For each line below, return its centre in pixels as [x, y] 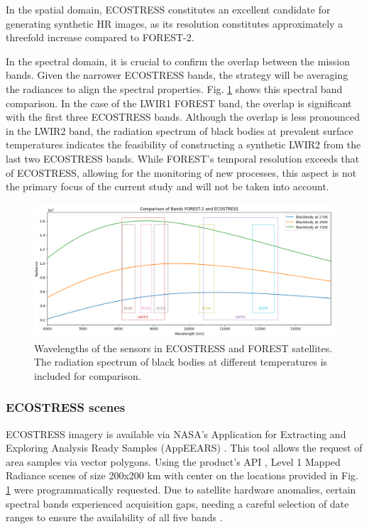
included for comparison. [88, 375]
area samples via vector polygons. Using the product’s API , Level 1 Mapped [173, 461]
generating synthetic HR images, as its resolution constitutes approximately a [175, 23]
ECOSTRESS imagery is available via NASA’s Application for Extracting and [176, 433]
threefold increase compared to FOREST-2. [100, 37]
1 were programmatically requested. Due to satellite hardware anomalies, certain [181, 489]
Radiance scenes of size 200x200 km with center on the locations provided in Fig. [182, 475]
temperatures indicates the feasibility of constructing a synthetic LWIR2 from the [183, 144]
